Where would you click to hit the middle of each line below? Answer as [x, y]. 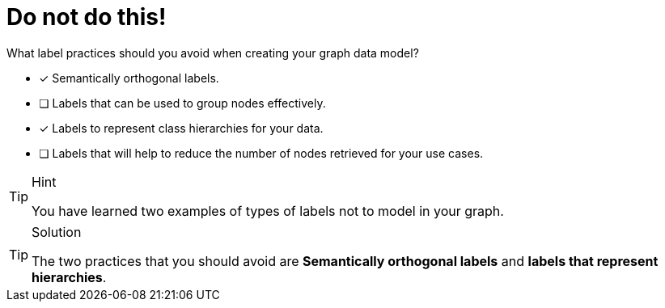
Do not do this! [87, 17]
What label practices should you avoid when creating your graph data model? [213, 53]
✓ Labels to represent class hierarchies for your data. [181, 128]
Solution [57, 232]
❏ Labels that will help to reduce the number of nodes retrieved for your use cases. [261, 153]
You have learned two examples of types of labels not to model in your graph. [268, 211]
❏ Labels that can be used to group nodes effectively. [182, 103]
